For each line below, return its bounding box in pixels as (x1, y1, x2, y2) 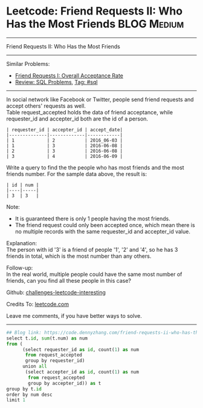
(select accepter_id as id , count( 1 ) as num (25, 369, 139, 375)
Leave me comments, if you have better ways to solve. (6, 312, 142, 319)
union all (22, 363, 47, 370)
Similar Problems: (6, 60, 50, 67)
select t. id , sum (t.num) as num (6, 335, 88, 341)
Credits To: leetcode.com (6, 300, 69, 308)
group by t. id (6, 386, 42, 392)
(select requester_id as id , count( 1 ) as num (22, 346, 139, 352)
